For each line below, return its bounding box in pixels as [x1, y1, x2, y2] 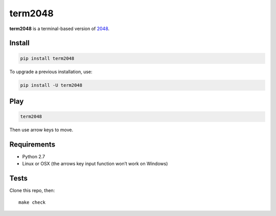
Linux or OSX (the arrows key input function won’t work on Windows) [22, 161, 168, 167]
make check [18, 199, 46, 205]
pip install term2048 [20, 55, 75, 61]
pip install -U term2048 [20, 82, 83, 88]
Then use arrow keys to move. [9, 127, 74, 133]
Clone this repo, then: [9, 187, 55, 194]
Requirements [9, 140, 56, 149]
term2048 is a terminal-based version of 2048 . [9, 26, 110, 32]
